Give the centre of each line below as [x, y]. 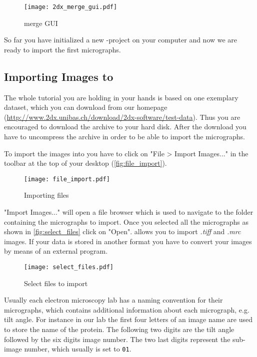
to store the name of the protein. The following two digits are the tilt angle [119, 329]
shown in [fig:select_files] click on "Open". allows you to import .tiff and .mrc [122, 231]
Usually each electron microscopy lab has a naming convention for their [113, 300]
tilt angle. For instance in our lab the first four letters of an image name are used [128, 319]
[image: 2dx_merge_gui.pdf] [71, 7]
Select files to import [56, 283]
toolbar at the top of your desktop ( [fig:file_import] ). [85, 163]
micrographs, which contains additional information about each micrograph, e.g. [127, 309]
